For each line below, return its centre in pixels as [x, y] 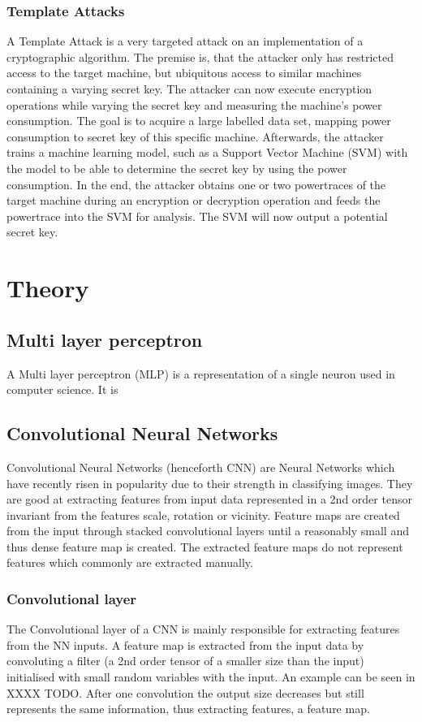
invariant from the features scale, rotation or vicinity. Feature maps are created [203, 514]
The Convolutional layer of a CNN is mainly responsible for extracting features [203, 629]
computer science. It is [62, 389]
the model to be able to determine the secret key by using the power [177, 168]
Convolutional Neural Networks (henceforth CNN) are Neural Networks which [201, 467]
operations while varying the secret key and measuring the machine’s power [194, 104]
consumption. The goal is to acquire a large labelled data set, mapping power [199, 121]
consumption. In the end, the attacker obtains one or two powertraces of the [196, 184]
